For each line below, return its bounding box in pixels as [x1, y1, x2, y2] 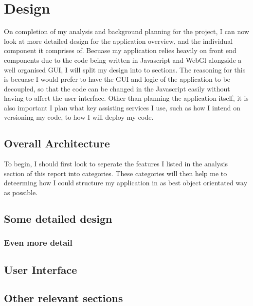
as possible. [4, 187, 38, 198]
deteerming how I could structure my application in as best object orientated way [4, 178, 248, 188]
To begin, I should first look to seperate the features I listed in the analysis [4, 159, 228, 169]
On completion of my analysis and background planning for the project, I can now [4, 26, 249, 36]
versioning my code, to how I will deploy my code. [4, 112, 154, 122]
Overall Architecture [4, 136, 110, 151]
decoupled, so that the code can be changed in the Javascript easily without [4, 83, 230, 93]
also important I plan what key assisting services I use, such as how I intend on [4, 102, 241, 112]
